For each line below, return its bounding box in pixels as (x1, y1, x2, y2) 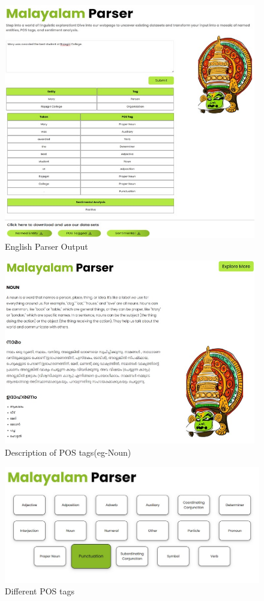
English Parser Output (5, 240, 88, 252)
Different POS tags (5, 585, 75, 597)
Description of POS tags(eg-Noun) (5, 446, 131, 459)
